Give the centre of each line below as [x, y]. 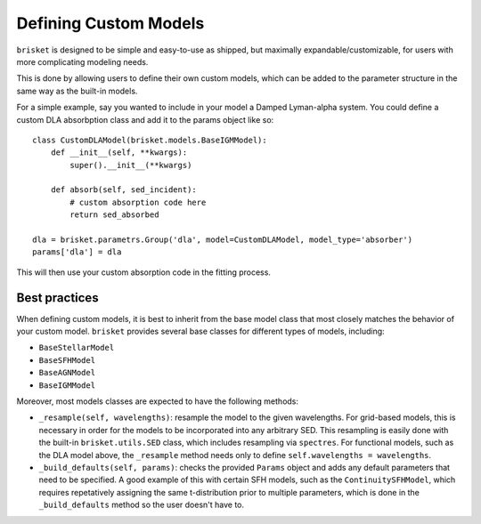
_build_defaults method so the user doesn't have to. [142, 505]
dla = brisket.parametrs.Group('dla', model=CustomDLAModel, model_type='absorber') [223, 240]
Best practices [57, 298]
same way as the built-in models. [77, 91]
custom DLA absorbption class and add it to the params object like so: [145, 119]
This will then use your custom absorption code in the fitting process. [144, 272]
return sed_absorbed [114, 215]
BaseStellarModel [77, 348]
